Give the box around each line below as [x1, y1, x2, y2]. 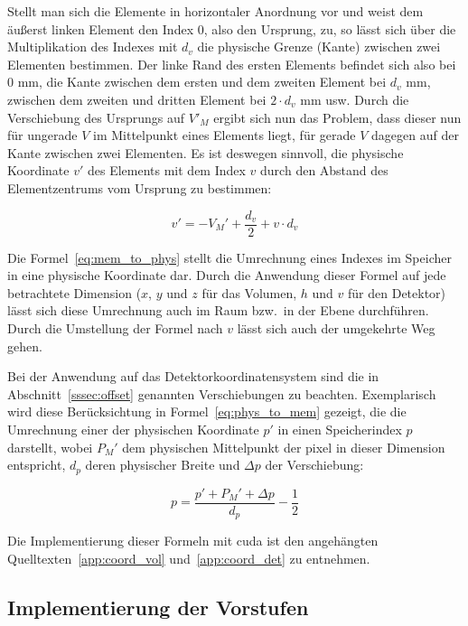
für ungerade [7, 126, 78, 145]
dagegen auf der [371, 126, 459, 145]
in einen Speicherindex [277, 419, 402, 438]
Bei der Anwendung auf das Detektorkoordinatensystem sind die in [7, 367, 379, 386]
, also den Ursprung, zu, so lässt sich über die [203, 19, 456, 38]
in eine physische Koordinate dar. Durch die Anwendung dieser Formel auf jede [7, 266, 446, 285]
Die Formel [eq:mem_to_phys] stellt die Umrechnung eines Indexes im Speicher [7, 248, 452, 266]
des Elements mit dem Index [87, 161, 246, 180]
